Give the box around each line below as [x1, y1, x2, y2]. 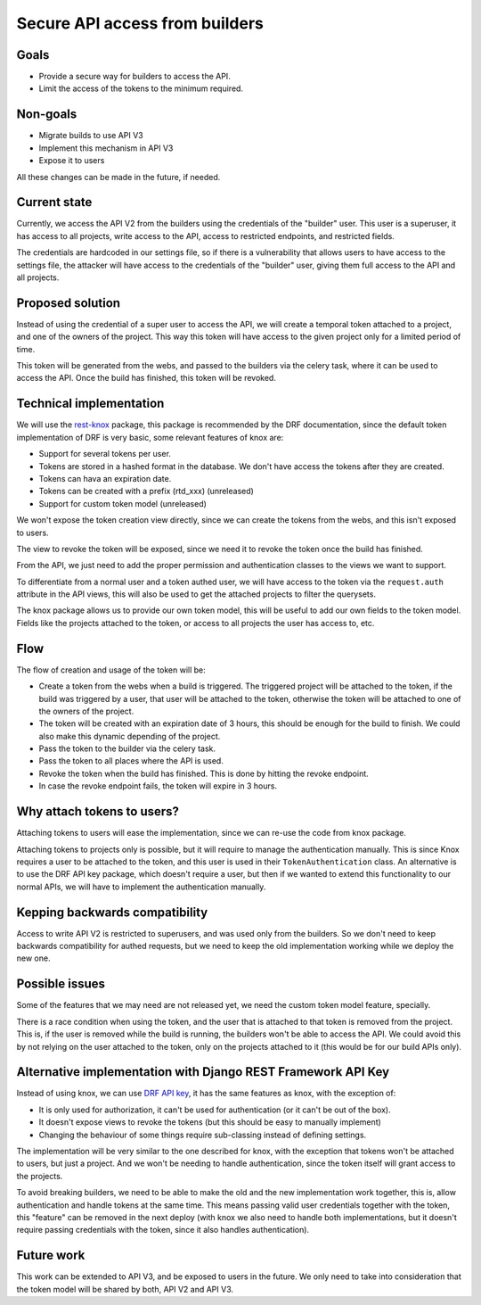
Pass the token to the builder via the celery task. [38, 743, 216, 754]
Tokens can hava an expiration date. [38, 473, 172, 483]
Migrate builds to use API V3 [38, 130, 143, 141]
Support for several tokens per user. [38, 449, 171, 459]
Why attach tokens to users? [16, 804, 180, 820]
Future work [16, 1248, 86, 1263]
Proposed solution [16, 295, 120, 310]
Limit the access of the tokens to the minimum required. [38, 83, 244, 94]
